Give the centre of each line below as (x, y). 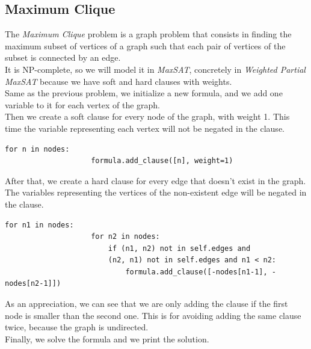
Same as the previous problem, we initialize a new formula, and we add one (144, 93)
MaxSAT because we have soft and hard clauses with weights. (119, 81)
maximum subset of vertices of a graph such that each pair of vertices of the (145, 45)
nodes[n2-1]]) (33, 284)
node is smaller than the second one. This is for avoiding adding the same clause (153, 315)
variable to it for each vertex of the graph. (82, 104)
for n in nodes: (37, 149)
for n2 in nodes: (125, 237)
